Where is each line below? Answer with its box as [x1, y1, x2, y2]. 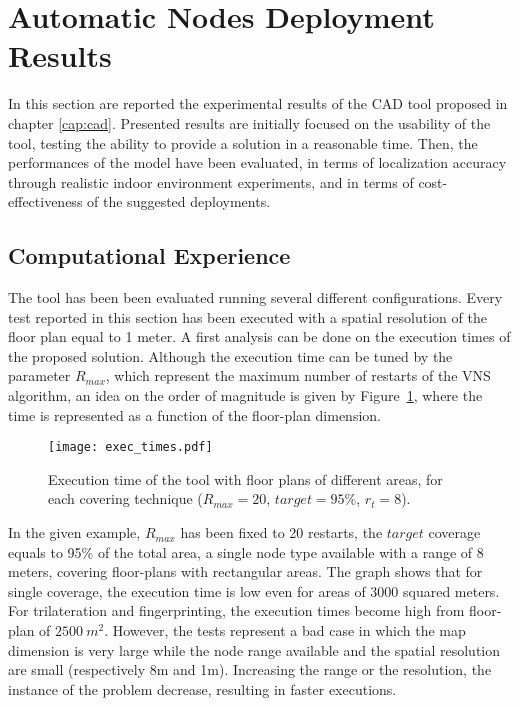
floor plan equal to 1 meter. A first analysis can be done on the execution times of [8, 326, 511, 347]
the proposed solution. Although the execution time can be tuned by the [8, 345, 453, 366]
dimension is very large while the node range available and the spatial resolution [8, 639, 501, 660]
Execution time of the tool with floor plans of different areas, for [48, 468, 443, 489]
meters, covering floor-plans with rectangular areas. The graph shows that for [8, 561, 483, 582]
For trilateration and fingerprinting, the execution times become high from [8, 600, 465, 621]
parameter [8, 365, 71, 386]
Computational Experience [8, 240, 291, 271]
